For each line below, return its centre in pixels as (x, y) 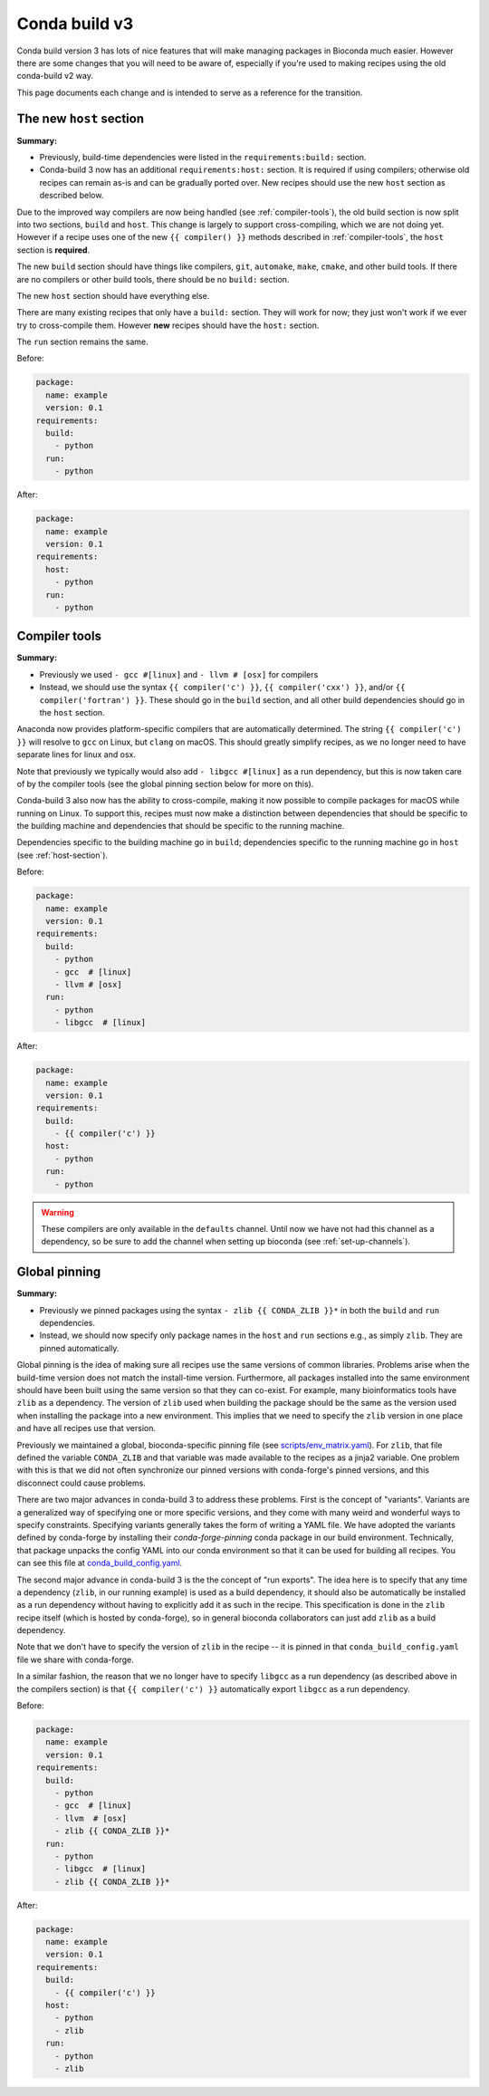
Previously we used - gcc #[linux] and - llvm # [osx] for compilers (179, 674)
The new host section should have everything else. (113, 295)
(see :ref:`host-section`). (62, 855)
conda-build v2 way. (55, 76)
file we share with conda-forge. (76, 1659)
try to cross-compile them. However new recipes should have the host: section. (168, 325)
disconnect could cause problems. (81, 1483)
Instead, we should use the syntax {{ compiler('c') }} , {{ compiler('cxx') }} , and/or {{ (222, 687)
